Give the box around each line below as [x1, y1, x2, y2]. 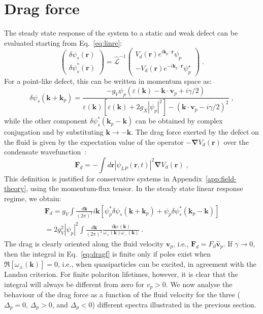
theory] [4, 183, 26, 194]
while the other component [4, 115, 88, 126]
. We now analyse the [166, 278, 233, 289]
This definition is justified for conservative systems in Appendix [4, 173, 202, 183]
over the [223, 136, 249, 147]
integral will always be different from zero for [4, 278, 144, 289]
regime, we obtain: [4, 193, 61, 204]
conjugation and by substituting [4, 127, 104, 137]
